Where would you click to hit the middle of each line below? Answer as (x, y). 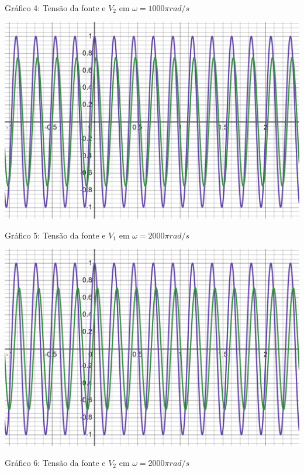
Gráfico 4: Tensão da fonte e (55, 8)
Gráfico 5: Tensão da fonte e (55, 235)
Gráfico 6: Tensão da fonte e (55, 462)
